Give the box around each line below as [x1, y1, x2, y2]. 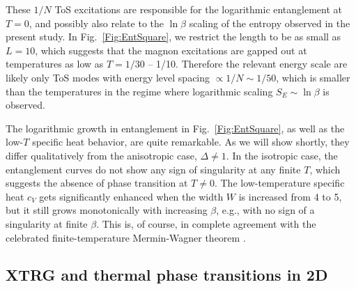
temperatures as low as [6, 56, 104, 71]
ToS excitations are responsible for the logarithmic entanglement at [54, 2, 343, 16]
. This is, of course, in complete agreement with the [96, 216, 316, 231]
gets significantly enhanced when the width [39, 189, 224, 203]
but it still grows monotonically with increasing [6, 203, 208, 217]
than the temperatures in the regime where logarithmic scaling [6, 84, 273, 98]
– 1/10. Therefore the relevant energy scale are [148, 56, 348, 71]
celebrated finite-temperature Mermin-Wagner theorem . [6, 230, 246, 244]
